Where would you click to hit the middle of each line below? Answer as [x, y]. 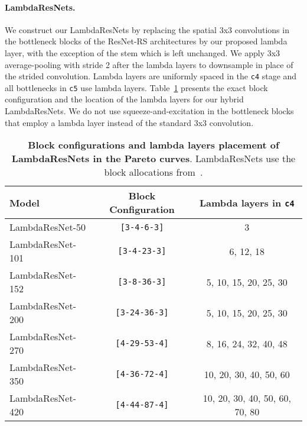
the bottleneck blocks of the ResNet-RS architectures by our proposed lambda [146, 41]
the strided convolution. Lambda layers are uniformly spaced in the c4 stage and [151, 76]
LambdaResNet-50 [48, 227]
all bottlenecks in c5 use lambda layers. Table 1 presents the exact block [136, 87]
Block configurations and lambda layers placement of [153, 145]
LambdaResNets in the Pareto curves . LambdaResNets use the [153, 159]
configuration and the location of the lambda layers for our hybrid [124, 99]
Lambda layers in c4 [247, 202]
